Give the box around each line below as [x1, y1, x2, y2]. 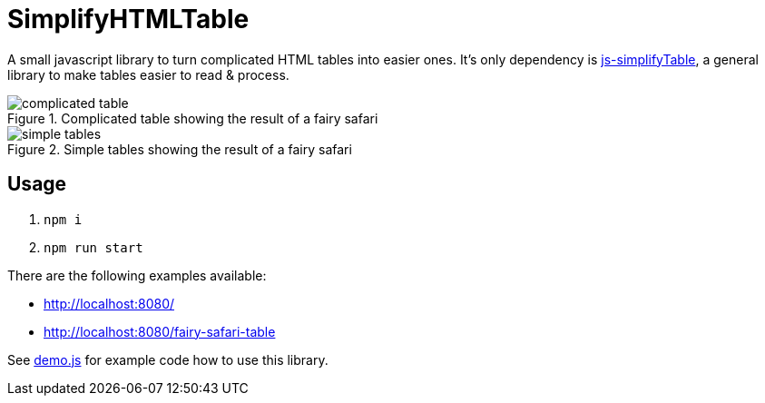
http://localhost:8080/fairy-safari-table [44, 323, 276, 339]
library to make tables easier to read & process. [7, 66, 289, 83]
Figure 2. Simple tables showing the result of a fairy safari [7, 141, 352, 157]
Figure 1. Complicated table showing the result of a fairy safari [7, 110, 378, 126]
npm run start [44, 240, 143, 255]
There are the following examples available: [7, 267, 267, 283]
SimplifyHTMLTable [7, 4, 250, 34]
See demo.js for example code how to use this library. [7, 351, 329, 368]
